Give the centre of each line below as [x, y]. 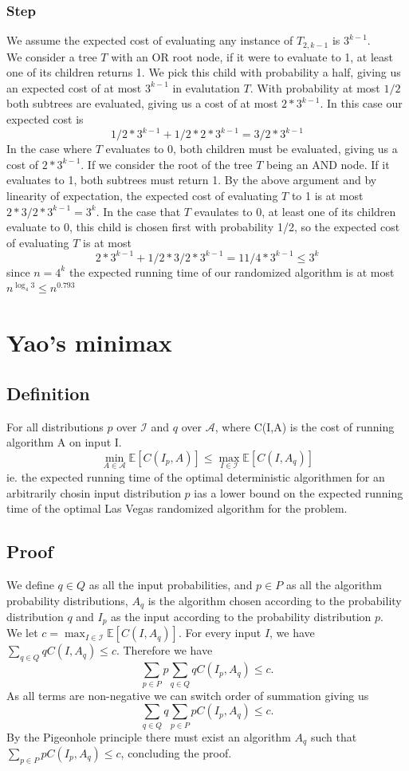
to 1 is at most [327, 195]
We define [30, 584]
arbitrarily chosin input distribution [94, 492]
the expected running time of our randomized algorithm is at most [232, 271]
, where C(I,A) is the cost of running [305, 426]
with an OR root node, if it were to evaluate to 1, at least [252, 56]
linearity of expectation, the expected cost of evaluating [142, 195]
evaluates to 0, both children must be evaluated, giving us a [252, 149]
